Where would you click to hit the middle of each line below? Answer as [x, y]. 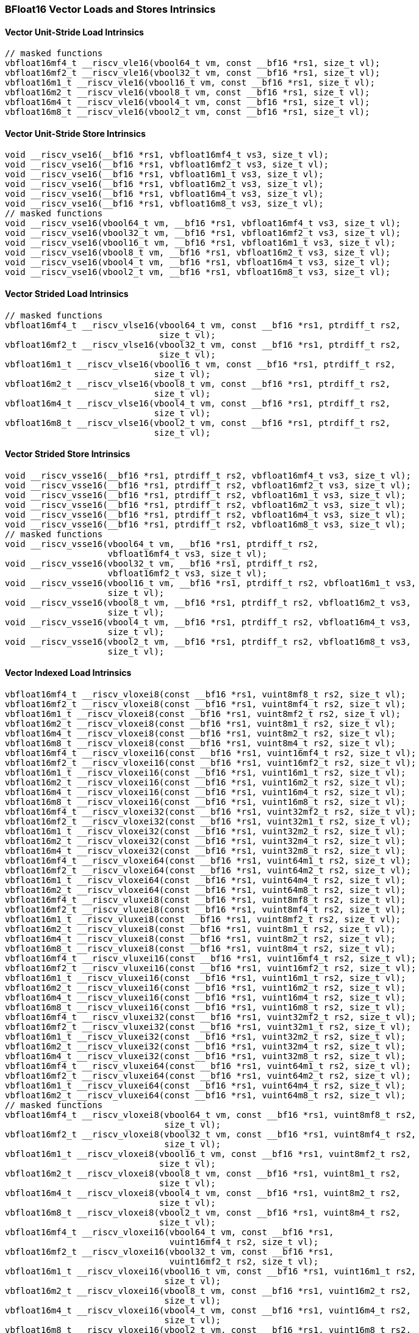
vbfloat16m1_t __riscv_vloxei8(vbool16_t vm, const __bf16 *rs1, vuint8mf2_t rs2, [208, 1154]
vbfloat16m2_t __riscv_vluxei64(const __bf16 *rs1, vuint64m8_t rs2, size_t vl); [206, 1096]
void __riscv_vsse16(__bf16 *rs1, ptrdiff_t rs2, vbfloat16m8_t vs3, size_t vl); [206, 524]
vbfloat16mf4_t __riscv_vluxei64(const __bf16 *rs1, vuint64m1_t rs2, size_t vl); [208, 1066]
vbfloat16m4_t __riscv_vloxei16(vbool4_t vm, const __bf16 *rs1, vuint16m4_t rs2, [208, 1311]
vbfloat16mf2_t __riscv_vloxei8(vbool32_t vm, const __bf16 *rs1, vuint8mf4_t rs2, [211, 1135]
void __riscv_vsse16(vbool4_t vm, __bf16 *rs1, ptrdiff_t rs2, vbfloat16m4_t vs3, [208, 622]
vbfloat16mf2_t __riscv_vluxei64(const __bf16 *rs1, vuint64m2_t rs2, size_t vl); [208, 1076]
